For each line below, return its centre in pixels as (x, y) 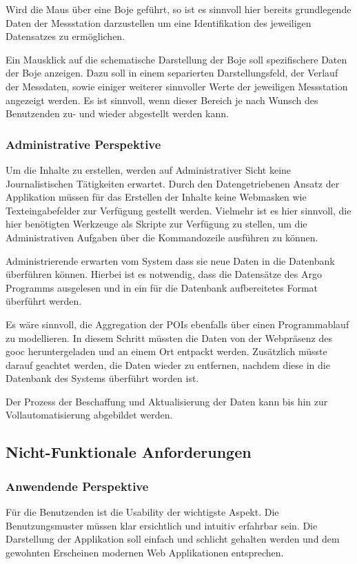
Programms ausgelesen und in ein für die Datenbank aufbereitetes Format (162, 287)
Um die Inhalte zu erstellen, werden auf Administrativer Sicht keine (149, 169)
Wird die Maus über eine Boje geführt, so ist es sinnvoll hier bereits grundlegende (178, 9)
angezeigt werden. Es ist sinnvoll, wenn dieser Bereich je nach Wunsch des (162, 100)
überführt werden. (44, 301)
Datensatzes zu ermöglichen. (65, 36)
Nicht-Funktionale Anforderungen (129, 452)
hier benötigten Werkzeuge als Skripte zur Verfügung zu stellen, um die (156, 224)
